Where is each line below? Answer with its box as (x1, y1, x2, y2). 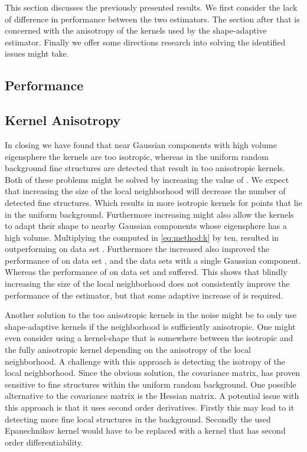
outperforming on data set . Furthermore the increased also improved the (5, 243, 270, 255)
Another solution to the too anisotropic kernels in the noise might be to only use (5, 309, 297, 321)
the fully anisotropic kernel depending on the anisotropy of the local (5, 343, 251, 356)
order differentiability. (5, 435, 83, 448)
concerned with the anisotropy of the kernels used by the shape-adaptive (5, 24, 267, 37)
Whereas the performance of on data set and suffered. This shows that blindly (5, 266, 288, 278)
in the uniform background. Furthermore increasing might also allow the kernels (5, 208, 294, 220)
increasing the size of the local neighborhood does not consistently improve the (5, 277, 290, 290)
